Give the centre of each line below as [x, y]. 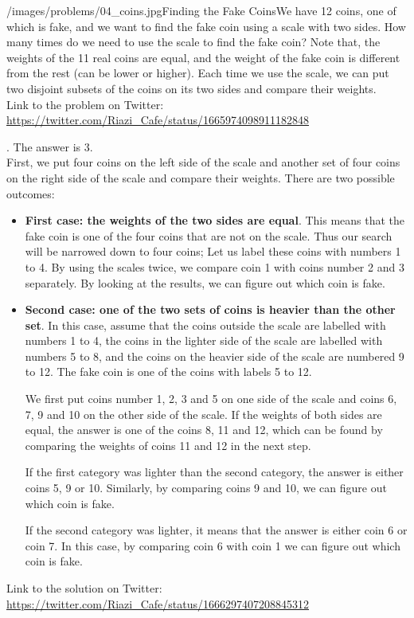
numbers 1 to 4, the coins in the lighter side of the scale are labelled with [204, 340]
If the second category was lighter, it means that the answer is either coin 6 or [216, 530]
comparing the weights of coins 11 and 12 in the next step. [168, 445]
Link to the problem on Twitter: [85, 104]
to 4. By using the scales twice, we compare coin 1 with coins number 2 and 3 [215, 266]
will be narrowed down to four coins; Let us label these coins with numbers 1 [213, 251]
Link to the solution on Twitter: [84, 588]
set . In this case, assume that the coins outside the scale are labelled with [205, 325]
